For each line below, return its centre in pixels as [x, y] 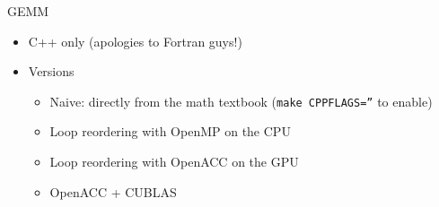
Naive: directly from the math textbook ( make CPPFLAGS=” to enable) [241, 101]
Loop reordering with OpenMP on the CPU [170, 131]
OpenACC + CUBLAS [113, 191]
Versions [51, 71]
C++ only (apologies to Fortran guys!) [135, 41]
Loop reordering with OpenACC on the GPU [174, 162]
